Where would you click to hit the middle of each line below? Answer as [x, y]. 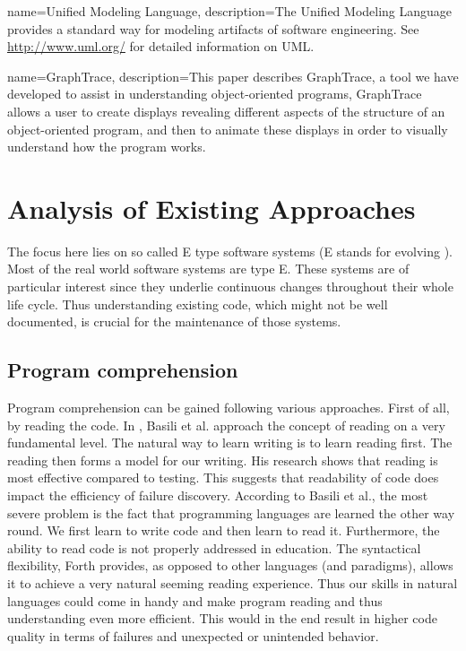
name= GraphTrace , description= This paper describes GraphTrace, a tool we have [233, 76]
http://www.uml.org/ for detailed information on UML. [161, 46]
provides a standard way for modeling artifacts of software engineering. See [213, 28]
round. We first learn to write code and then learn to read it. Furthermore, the [224, 530]
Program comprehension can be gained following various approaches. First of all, [229, 408]
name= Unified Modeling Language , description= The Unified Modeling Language [230, 11]
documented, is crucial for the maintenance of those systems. [174, 321]
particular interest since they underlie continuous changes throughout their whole [230, 286]
